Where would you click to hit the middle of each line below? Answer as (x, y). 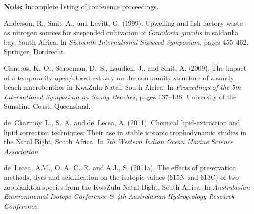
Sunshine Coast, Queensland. (47, 106)
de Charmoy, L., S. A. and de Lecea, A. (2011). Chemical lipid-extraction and (122, 122)
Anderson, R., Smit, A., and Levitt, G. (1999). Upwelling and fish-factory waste (123, 23)
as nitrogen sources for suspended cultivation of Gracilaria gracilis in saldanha (121, 32)
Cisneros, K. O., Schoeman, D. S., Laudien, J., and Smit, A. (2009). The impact (125, 68)
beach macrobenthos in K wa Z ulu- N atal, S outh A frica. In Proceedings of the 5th (123, 87)
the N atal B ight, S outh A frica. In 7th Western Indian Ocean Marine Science (118, 142)
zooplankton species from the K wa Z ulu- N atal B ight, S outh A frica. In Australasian (127, 186)
